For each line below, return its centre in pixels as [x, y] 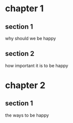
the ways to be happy [27, 115]
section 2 [20, 54]
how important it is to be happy [37, 65]
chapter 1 [24, 9]
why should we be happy [31, 38]
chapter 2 [25, 85]
